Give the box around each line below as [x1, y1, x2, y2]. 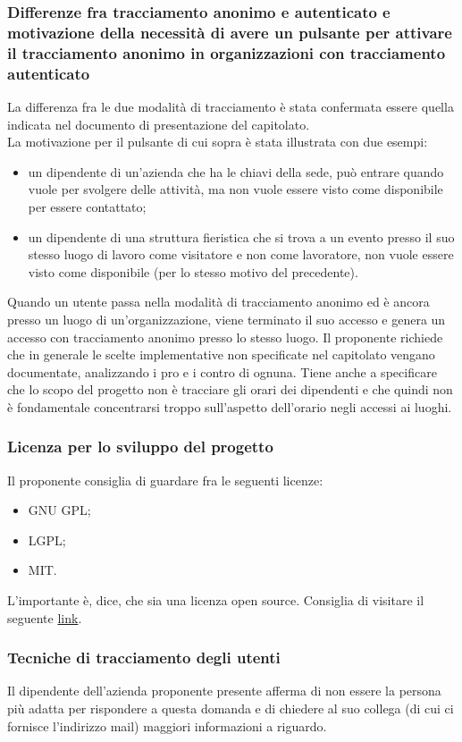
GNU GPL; [28, 501, 91, 519]
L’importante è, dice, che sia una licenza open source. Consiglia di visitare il [7, 591, 424, 610]
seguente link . [7, 608, 82, 627]
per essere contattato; [28, 197, 147, 215]
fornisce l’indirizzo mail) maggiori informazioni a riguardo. [7, 716, 327, 735]
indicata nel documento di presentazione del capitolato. [7, 114, 310, 133]
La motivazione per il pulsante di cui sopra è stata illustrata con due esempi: [7, 132, 428, 151]
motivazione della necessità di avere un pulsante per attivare [7, 21, 452, 43]
